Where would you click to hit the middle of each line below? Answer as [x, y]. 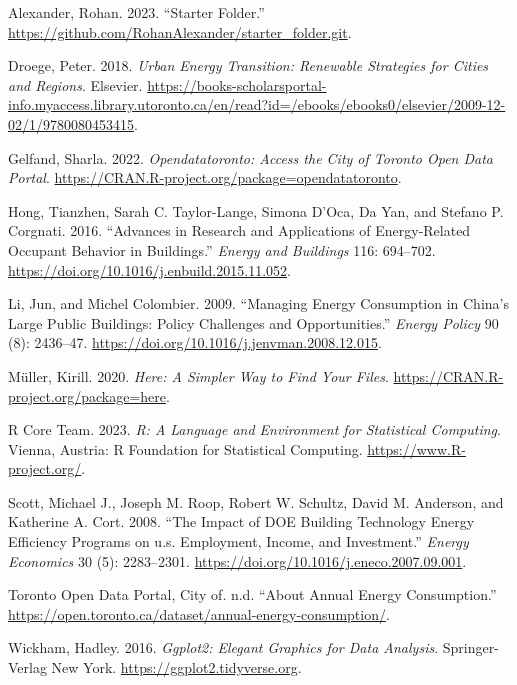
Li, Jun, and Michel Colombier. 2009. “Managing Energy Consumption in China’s [258, 303]
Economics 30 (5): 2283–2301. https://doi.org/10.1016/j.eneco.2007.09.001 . [237, 560]
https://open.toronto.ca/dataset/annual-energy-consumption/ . [199, 613]
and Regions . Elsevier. [75, 84]
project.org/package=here [87, 395]
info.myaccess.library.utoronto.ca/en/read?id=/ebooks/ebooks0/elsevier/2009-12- [257, 104]
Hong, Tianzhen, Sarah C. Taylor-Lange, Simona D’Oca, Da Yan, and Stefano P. [256, 210]
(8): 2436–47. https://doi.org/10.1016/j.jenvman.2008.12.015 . [195, 342]
